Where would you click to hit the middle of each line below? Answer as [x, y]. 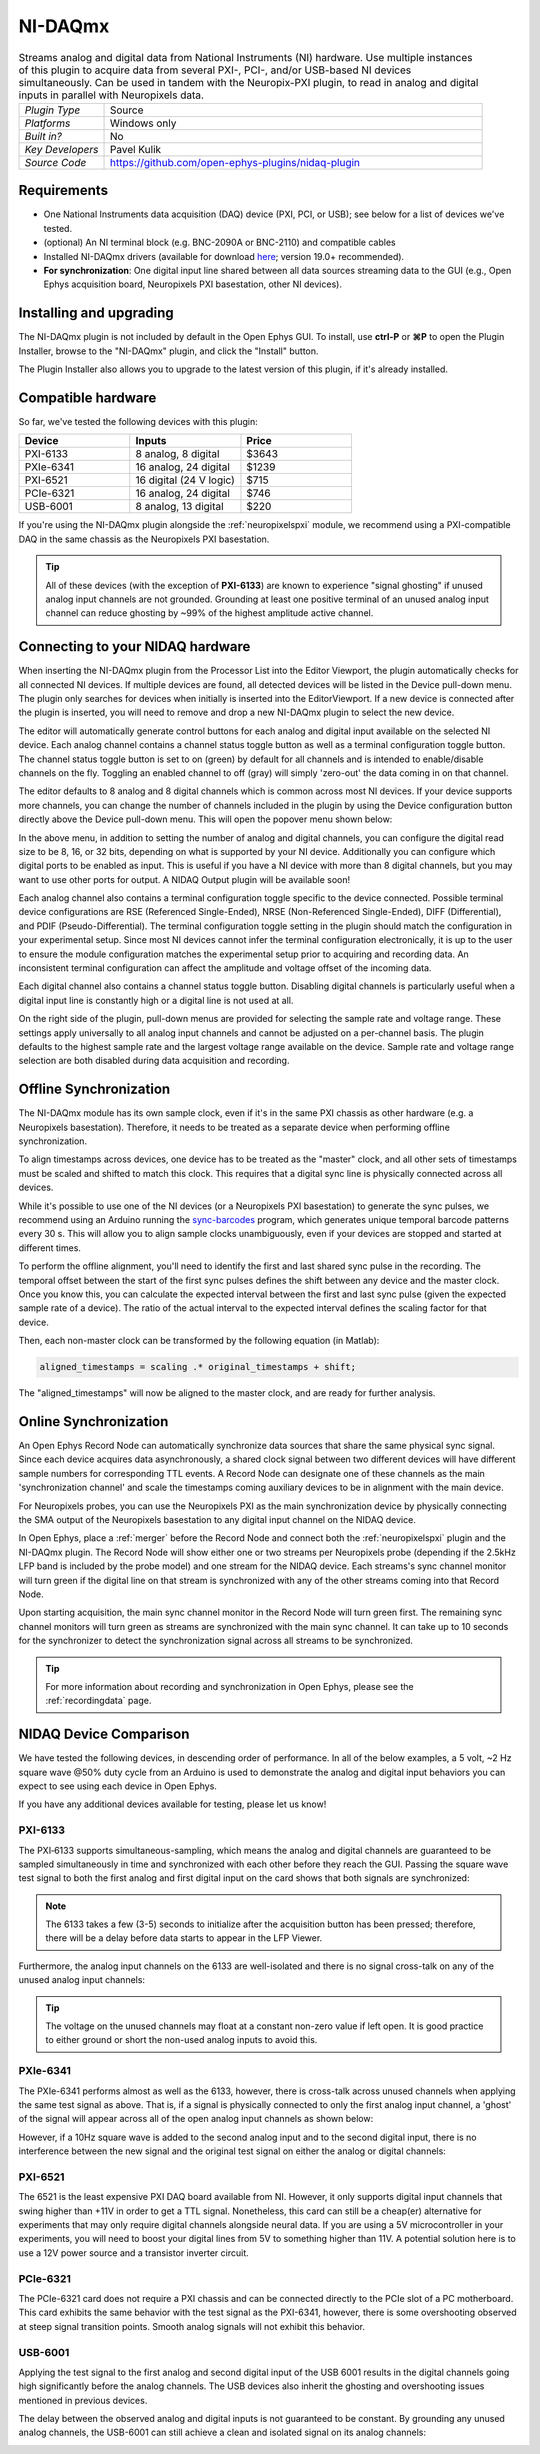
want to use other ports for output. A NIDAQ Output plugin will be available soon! [184, 879]
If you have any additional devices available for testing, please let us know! [172, 1804]
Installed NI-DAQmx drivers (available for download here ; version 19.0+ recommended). [224, 256]
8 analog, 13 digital [179, 507]
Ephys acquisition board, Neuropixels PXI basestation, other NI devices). [192, 284]
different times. [50, 1247]
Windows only [143, 123]
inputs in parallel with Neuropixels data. [111, 95]
